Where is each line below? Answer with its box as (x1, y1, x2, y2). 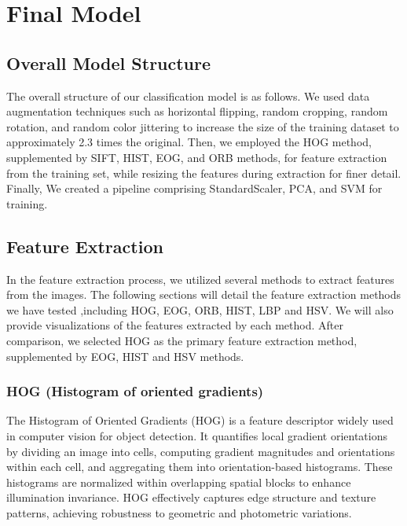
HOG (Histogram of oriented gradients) (6, 381, 264, 401)
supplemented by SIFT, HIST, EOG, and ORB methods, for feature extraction (6, 149, 387, 165)
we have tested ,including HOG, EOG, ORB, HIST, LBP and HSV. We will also (6, 301, 394, 318)
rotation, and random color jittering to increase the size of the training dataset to (6, 118, 399, 134)
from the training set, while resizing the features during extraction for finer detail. (6, 164, 401, 181)
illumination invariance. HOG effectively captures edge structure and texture (6, 489, 376, 506)
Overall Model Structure (6, 50, 211, 75)
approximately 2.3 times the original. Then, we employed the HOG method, (6, 134, 372, 150)
